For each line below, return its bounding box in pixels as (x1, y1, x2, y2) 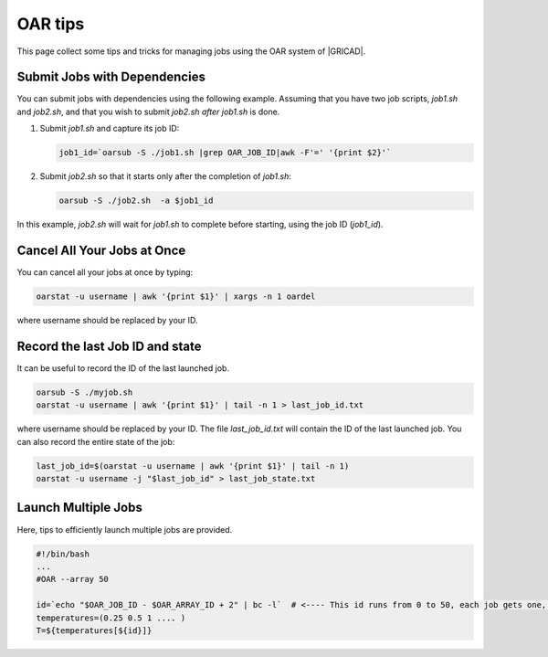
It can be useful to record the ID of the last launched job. (16, 362, 230, 374)
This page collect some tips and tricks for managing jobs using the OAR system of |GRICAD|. (16, 46, 366, 57)
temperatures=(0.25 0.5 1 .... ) (36, 612, 186, 623)
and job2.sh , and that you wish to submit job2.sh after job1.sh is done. (16, 106, 280, 117)
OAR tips (16, 14, 85, 34)
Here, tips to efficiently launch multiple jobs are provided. (16, 524, 233, 535)
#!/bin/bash (36, 548, 90, 559)
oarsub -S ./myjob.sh (36, 387, 133, 397)
